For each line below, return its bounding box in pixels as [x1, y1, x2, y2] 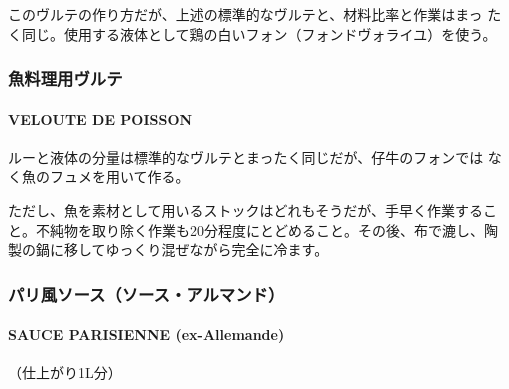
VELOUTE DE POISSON [8, 108, 193, 129]
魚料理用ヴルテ [8, 66, 123, 91]
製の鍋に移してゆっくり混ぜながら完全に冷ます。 [8, 239, 329, 260]
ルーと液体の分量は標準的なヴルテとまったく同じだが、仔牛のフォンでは [8, 146, 484, 167]
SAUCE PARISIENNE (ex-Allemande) [8, 324, 285, 345]
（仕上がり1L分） [8, 362, 122, 383]
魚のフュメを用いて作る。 [21, 166, 190, 187]
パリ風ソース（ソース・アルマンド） [8, 281, 285, 306]
